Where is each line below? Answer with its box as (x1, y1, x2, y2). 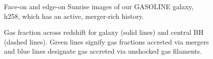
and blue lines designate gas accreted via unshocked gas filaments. (4, 46, 202, 56)
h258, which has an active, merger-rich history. (4, 11, 144, 21)
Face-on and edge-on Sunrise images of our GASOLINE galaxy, (4, 1, 194, 11)
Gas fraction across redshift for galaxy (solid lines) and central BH (4, 27, 204, 37)
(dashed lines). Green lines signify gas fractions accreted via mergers (4, 36, 209, 46)
